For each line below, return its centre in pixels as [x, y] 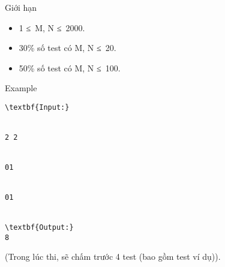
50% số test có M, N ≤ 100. [70, 67]
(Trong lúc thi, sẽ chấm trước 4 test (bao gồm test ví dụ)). [113, 256]
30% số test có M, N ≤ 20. [67, 48]
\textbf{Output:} [39, 227]
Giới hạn [21, 7]
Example [21, 88]
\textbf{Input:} [37, 107]
